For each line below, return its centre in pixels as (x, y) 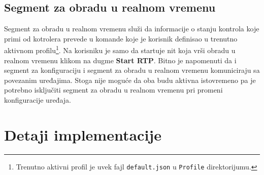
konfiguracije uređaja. (38, 100)
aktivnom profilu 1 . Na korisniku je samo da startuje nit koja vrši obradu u (120, 50)
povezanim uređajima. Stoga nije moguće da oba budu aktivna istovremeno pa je (130, 80)
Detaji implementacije (83, 134)
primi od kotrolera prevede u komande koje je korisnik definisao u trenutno (121, 38)
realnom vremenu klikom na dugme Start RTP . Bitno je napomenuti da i (120, 60)
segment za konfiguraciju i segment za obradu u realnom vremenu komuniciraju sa (132, 70)
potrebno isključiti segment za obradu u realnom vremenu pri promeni (113, 90)
